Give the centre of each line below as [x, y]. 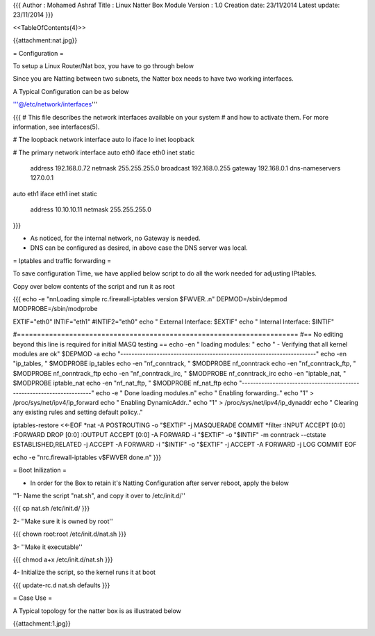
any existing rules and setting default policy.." [78, 412]
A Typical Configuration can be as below [71, 91]
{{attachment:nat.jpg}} [45, 40]
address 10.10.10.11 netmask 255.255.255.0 [91, 209]
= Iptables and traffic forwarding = [62, 260]
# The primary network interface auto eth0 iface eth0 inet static [104, 152]
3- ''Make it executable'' [48, 547]
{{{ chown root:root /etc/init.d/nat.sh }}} [69, 534]
